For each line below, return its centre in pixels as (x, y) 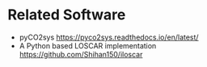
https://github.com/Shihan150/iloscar (81, 54)
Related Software (67, 15)
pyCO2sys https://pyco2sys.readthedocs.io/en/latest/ (109, 37)
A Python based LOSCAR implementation (88, 45)
